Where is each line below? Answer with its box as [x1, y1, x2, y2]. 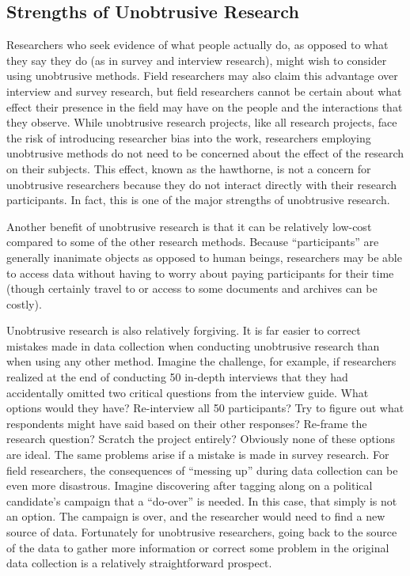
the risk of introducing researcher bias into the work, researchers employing [6, 129, 371, 146]
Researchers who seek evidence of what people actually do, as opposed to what [6, 36, 389, 53]
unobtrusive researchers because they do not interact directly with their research [6, 176, 397, 192]
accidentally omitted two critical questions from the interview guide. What [6, 384, 369, 400]
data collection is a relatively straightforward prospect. [6, 555, 272, 571]
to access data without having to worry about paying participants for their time [6, 264, 394, 281]
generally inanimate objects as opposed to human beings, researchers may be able [6, 248, 402, 265]
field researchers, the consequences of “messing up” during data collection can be [6, 461, 398, 478]
